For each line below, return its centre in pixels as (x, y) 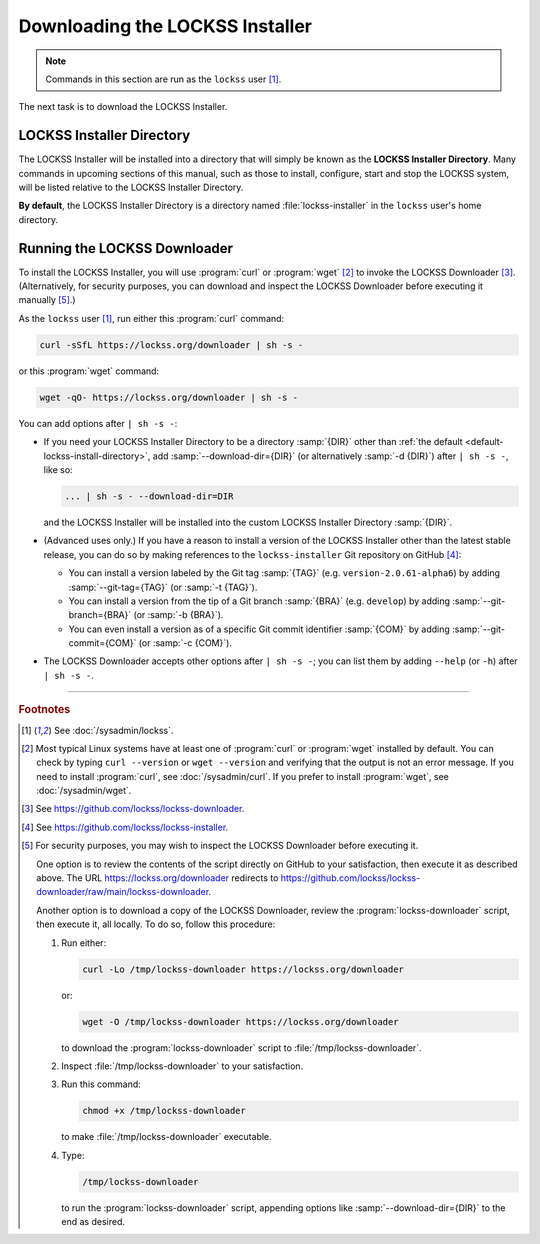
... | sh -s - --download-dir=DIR (149, 496)
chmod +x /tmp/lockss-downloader (164, 1111)
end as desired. (93, 1222)
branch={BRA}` (100, 615)
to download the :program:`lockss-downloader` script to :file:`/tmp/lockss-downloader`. (241, 1047)
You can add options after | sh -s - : (98, 423)
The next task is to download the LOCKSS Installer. (123, 107)
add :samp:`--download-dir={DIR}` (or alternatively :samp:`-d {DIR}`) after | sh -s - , (330, 456)
